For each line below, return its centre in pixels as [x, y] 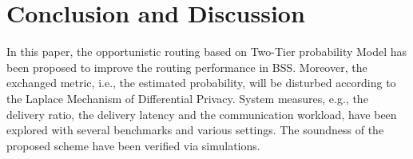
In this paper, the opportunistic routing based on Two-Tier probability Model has [207, 52]
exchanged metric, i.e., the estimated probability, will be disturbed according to [201, 83]
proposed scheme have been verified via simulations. [133, 145]
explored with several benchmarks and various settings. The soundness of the [195, 130]
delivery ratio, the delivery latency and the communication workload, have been [202, 114]
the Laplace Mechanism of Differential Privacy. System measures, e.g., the [187, 98]
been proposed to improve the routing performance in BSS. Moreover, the [187, 67]
